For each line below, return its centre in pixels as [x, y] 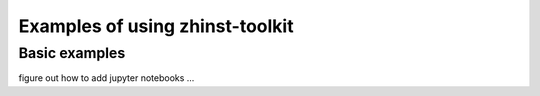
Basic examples [72, 53]
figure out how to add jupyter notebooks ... [106, 78]
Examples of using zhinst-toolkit [156, 26]
